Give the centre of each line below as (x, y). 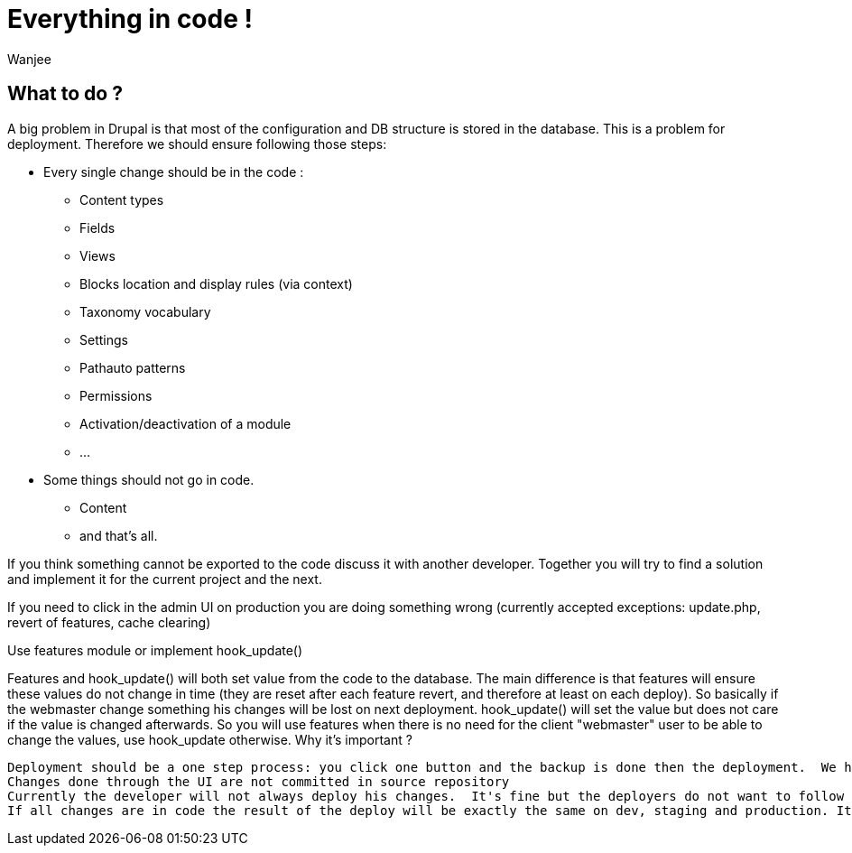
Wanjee (29, 59)
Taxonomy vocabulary (145, 311)
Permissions (116, 395)
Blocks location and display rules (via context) (216, 283)
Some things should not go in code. (149, 479)
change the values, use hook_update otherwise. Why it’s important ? (210, 739)
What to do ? (65, 94)
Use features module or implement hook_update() (155, 650)
